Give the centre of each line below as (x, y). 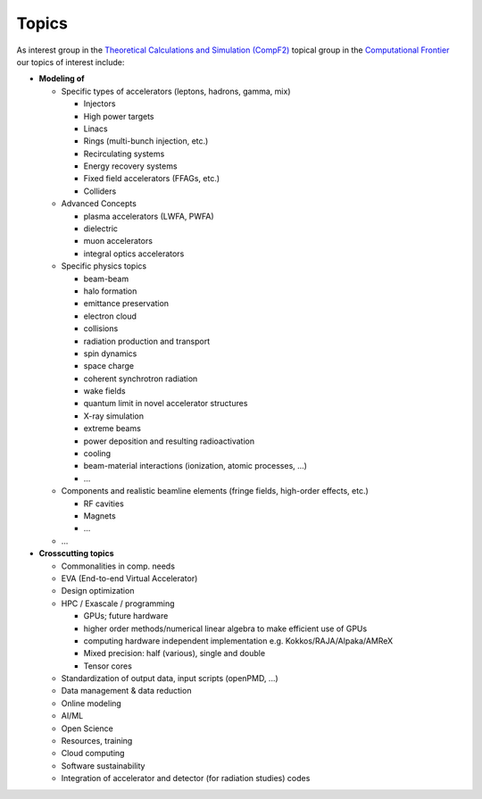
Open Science (87, 728)
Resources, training (97, 741)
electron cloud (110, 316)
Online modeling (91, 703)
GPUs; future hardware (126, 616)
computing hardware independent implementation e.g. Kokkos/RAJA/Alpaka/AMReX (238, 641)
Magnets (100, 516)
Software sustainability (103, 766)
